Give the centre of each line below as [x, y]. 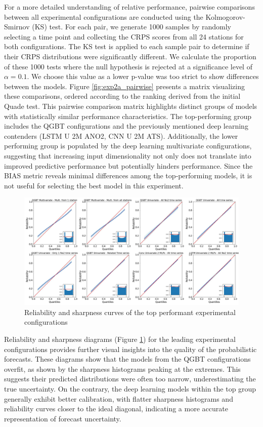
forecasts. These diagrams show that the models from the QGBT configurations [127, 359]
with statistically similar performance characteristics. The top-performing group [128, 116]
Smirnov [17, 27]
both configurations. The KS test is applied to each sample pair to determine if [127, 46]
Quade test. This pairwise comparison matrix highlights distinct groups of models [131, 106]
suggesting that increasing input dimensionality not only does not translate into [128, 155]
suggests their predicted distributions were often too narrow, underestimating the [130, 379]
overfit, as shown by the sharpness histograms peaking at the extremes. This [122, 368]
